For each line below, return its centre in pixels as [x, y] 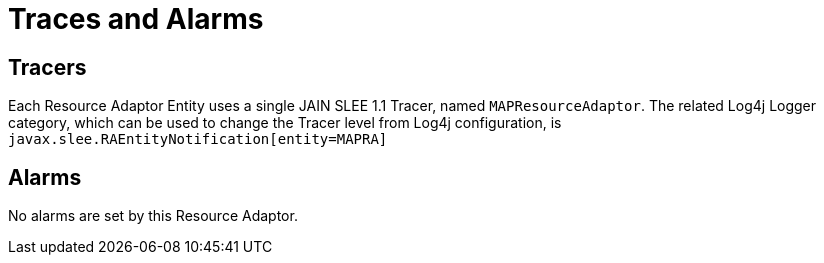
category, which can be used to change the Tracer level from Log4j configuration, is [285, 123]
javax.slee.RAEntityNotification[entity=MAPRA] [198, 139]
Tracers [47, 67]
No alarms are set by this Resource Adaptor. [153, 216]
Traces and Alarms [136, 19]
